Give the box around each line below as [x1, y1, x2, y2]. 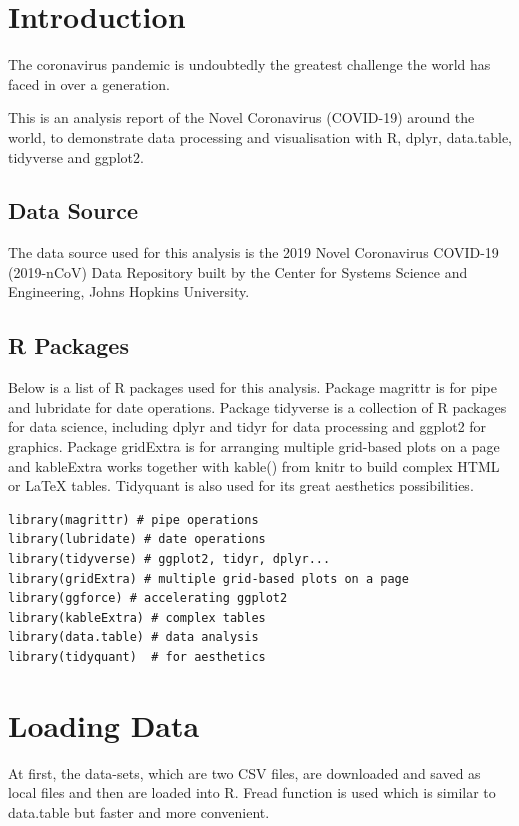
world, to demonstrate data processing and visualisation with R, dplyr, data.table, [8, 126, 513, 147]
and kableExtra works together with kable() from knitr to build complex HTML [8, 455, 500, 476]
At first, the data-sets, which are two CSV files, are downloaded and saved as [8, 762, 481, 783]
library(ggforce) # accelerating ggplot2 [8, 591, 288, 606]
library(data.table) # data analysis [8, 630, 259, 645]
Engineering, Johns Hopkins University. [8, 281, 250, 302]
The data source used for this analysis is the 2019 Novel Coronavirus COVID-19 [8, 242, 499, 263]
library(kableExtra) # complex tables [8, 610, 266, 625]
